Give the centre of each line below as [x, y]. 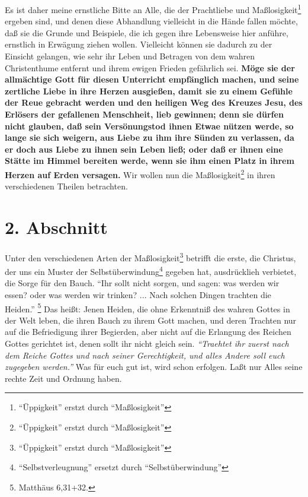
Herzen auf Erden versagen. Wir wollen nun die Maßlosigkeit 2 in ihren [140, 173]
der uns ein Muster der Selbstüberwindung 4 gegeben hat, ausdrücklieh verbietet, [151, 270]
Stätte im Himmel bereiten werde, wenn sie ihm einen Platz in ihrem [150, 161]
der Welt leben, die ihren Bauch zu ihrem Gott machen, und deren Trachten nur [151, 320]
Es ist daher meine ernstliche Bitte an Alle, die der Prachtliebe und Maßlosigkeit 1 [153, 9]
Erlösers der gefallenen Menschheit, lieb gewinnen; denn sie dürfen [144, 114]
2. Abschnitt [56, 227]
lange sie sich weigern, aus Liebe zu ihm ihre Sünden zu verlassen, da [150, 137]
